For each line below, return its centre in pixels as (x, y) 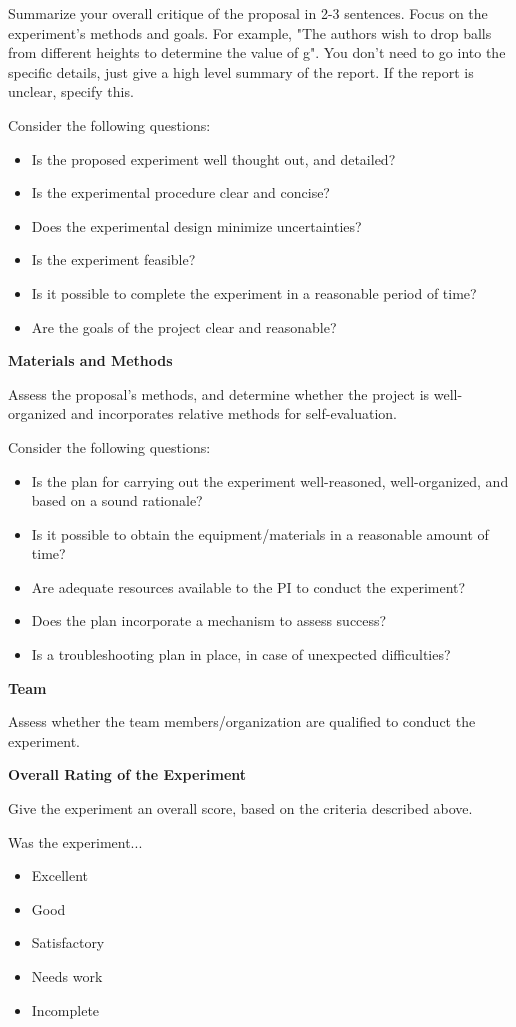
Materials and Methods (90, 360)
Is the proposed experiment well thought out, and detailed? (213, 158)
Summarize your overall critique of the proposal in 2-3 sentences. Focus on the (248, 13)
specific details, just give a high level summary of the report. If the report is (241, 71)
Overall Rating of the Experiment (127, 774)
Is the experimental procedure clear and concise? (180, 192)
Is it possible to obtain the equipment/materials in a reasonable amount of (260, 533)
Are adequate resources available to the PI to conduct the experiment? (248, 586)
